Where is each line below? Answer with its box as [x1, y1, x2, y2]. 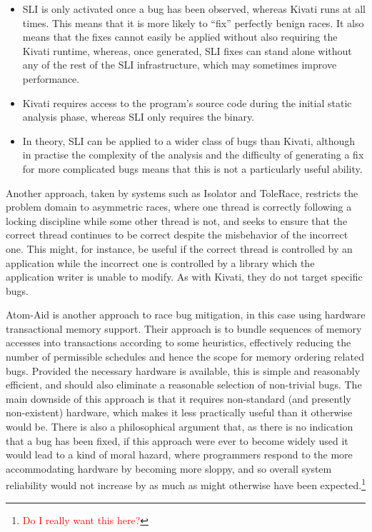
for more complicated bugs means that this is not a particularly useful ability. [22, 161, 363, 176]
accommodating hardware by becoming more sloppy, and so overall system [6, 461, 332, 476]
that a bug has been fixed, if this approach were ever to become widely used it [6, 433, 348, 448]
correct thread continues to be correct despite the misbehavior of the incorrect [6, 227, 348, 242]
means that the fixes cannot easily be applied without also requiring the [22, 29, 338, 44]
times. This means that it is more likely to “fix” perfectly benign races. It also [22, 15, 364, 30]
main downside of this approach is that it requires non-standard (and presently [6, 391, 351, 406]
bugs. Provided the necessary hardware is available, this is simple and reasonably [6, 363, 361, 378]
